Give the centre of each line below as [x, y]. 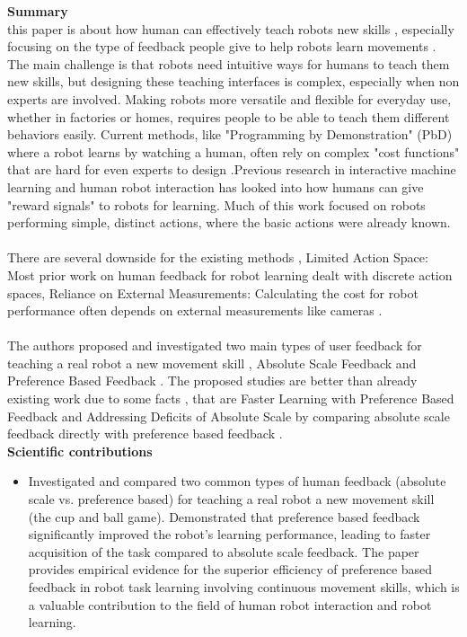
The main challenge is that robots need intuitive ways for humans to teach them [229, 63]
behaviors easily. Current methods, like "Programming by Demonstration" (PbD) [230, 134]
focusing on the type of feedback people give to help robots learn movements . [222, 46]
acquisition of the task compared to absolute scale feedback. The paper [224, 551]
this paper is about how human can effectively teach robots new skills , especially [231, 28]
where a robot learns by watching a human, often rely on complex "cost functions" [233, 151]
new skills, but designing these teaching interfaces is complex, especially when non [233, 81]
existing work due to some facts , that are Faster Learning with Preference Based [231, 398]
